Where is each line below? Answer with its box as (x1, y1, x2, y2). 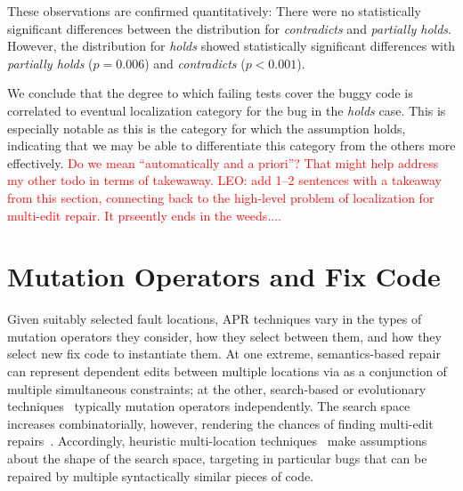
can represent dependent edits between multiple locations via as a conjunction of (7, 362, 447, 381)
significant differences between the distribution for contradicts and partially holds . (7, 19, 451, 37)
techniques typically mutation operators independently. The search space (7, 397, 410, 415)
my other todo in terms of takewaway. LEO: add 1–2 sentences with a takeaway (7, 171, 442, 189)
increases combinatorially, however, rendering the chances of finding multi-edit (7, 414, 434, 432)
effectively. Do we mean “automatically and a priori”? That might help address (7, 153, 439, 172)
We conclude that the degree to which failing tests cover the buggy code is (7, 84, 413, 102)
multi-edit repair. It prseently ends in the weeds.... (7, 205, 281, 224)
